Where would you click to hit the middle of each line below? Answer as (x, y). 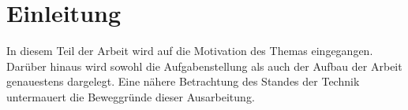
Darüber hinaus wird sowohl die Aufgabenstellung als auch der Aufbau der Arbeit (204, 66)
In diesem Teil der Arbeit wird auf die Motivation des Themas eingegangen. (190, 51)
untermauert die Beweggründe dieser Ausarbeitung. (131, 96)
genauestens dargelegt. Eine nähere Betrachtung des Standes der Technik (183, 81)
